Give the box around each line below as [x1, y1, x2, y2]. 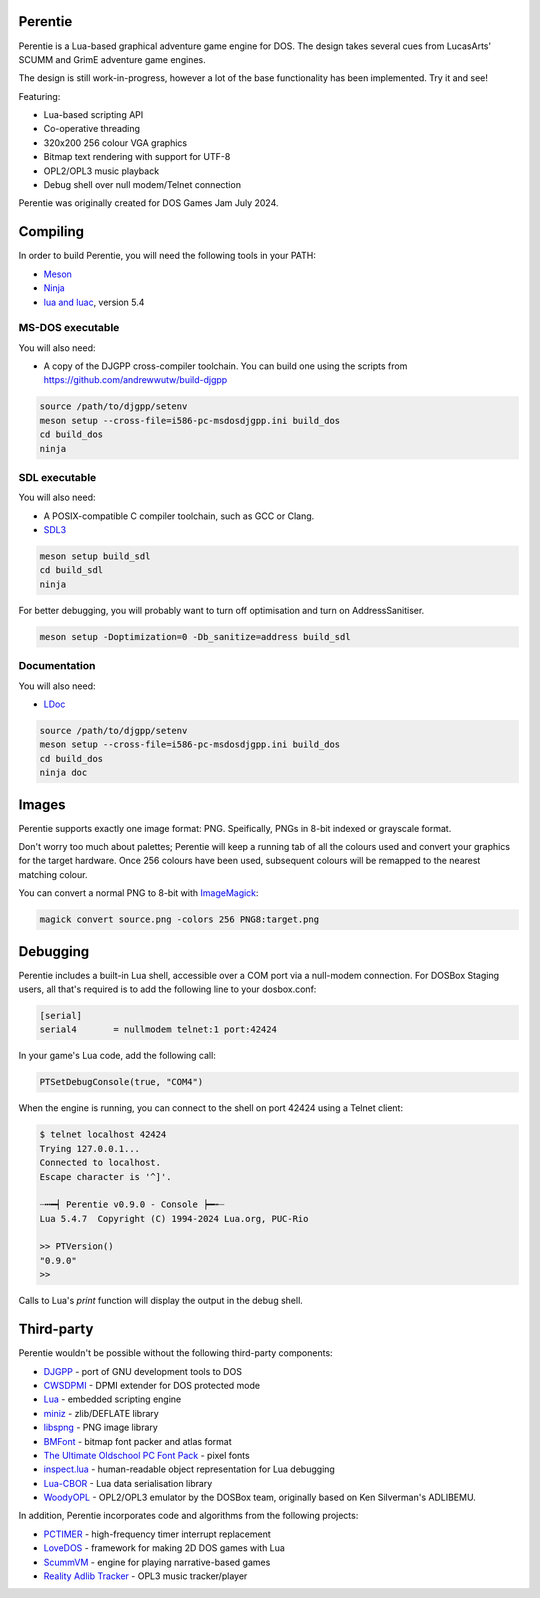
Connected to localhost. [39, 1157, 162, 1169]
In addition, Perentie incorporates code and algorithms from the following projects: [18, 1510, 359, 1522]
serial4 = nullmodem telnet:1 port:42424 [39, 1024, 277, 1035]
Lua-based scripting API [43, 109, 144, 121]
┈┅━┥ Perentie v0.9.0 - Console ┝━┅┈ [39, 1199, 225, 1210]
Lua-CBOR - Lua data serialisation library [43, 1477, 213, 1489]
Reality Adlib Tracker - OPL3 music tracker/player [43, 1570, 248, 1582]
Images [18, 796, 66, 813]
